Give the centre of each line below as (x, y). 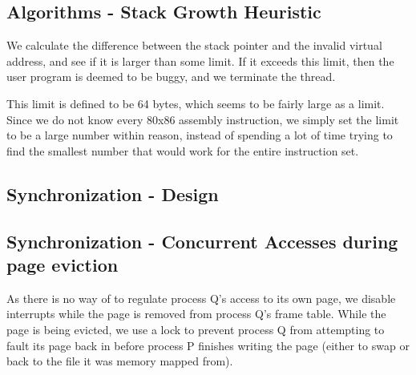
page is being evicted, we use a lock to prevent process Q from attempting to (196, 329)
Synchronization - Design (113, 194)
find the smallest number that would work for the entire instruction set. (183, 150)
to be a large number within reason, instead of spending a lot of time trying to (200, 135)
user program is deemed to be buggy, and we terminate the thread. (171, 77)
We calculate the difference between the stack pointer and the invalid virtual (194, 45)
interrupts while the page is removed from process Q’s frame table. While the (196, 314)
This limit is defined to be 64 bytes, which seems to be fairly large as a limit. (196, 103)
